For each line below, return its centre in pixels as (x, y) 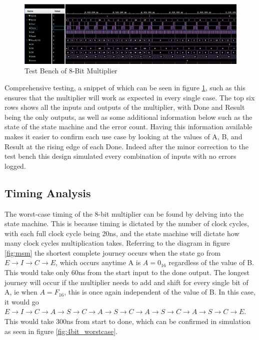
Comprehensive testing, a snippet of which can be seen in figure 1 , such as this (125, 87)
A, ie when (21, 292)
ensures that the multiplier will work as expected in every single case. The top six (130, 97)
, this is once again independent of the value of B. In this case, (160, 292)
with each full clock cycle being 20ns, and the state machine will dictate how (122, 233)
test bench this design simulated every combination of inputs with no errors (120, 156)
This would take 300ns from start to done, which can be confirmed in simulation (128, 321)
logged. (15, 166)
